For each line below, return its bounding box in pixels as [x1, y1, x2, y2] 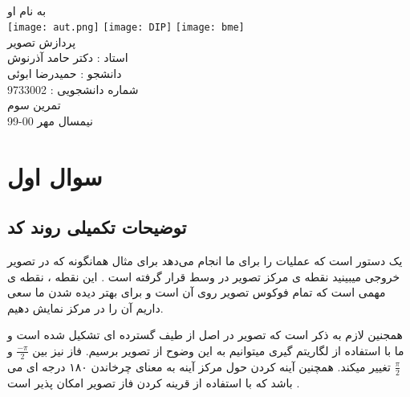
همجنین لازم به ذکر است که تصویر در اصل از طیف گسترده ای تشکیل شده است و [7, 326, 403, 343]
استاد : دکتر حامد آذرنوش [7, 49, 128, 66]
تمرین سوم [7, 96, 61, 113]
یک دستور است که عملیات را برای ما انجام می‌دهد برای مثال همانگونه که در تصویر [7, 252, 403, 268]
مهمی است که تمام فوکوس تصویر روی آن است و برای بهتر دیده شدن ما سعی [7, 284, 386, 301]
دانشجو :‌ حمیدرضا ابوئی [7, 65, 122, 82]
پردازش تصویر [7, 33, 76, 50]
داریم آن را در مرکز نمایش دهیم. [7, 299, 164, 316]
